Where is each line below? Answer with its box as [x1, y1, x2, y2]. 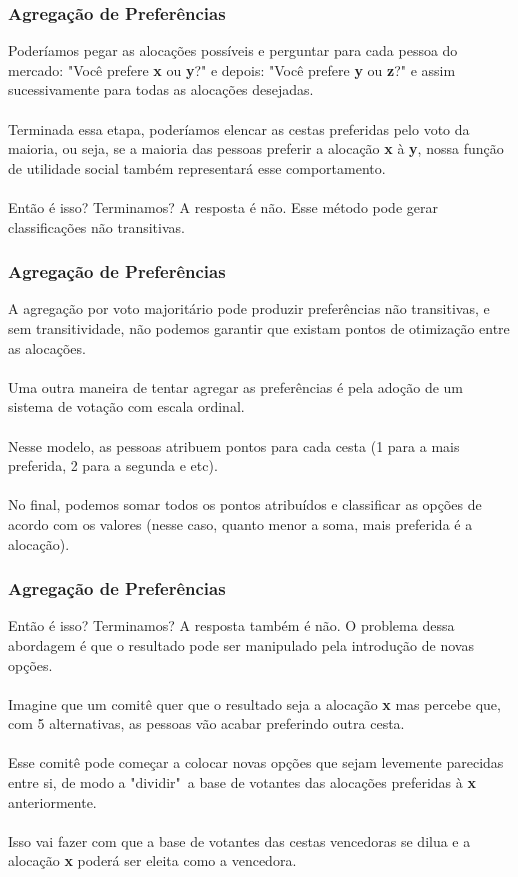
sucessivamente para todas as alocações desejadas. [8, 79, 314, 100]
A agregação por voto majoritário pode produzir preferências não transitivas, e [8, 298, 490, 319]
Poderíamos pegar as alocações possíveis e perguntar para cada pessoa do [8, 40, 458, 61]
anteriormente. [8, 791, 97, 812]
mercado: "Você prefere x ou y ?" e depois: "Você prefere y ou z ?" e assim [8, 59, 456, 80]
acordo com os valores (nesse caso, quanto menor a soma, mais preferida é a [8, 513, 473, 534]
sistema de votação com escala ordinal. [8, 396, 245, 417]
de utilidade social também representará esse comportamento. [8, 157, 386, 178]
